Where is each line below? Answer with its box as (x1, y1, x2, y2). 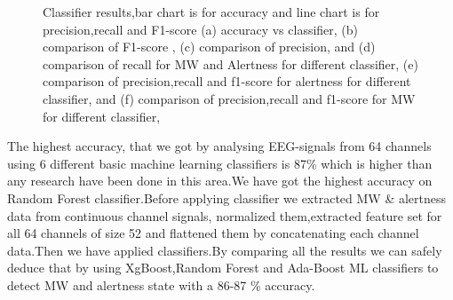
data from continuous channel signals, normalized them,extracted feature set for (7, 206, 442, 225)
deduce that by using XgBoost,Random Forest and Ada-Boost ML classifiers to (7, 258, 439, 277)
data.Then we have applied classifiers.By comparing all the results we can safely (7, 241, 442, 259)
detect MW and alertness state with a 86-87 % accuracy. (7, 275, 315, 294)
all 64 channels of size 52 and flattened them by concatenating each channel (7, 224, 419, 242)
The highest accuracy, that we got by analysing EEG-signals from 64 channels (7, 137, 432, 155)
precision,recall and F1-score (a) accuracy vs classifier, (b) (43, 20, 359, 38)
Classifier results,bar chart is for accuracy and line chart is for (43, 3, 380, 20)
